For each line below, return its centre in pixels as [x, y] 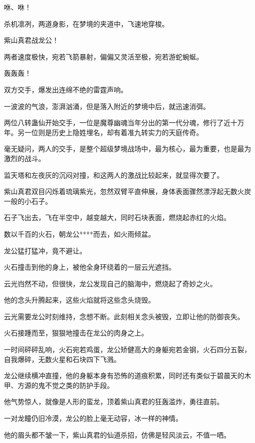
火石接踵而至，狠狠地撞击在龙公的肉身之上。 [76, 333]
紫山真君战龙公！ [31, 40]
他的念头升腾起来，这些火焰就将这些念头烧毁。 [79, 300]
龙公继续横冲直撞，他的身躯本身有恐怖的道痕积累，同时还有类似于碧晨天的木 [127, 375]
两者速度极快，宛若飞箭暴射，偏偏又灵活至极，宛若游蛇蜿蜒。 [103, 56]
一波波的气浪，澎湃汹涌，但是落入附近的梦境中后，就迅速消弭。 [107, 106]
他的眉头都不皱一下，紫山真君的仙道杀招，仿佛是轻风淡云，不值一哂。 [117, 434]
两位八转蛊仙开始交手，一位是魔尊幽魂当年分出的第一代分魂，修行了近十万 [124, 123]
